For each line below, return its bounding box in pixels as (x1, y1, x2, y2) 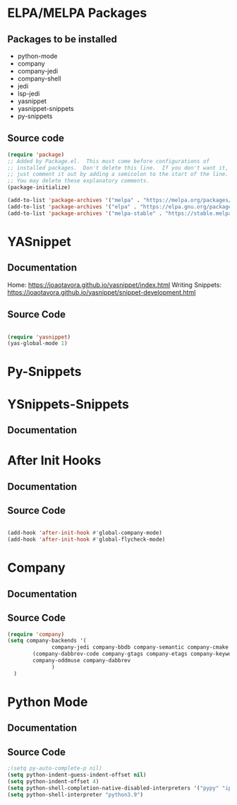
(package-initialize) (7, 184, 71, 192)
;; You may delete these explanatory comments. (7, 177, 150, 184)
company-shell (17, 74, 61, 83)
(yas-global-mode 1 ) (7, 340, 68, 347)
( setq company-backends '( (7, 637, 87, 645)
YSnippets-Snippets (7, 396, 129, 412)
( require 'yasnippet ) (7, 334, 71, 341)
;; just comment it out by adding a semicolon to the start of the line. (7, 171, 229, 178)
